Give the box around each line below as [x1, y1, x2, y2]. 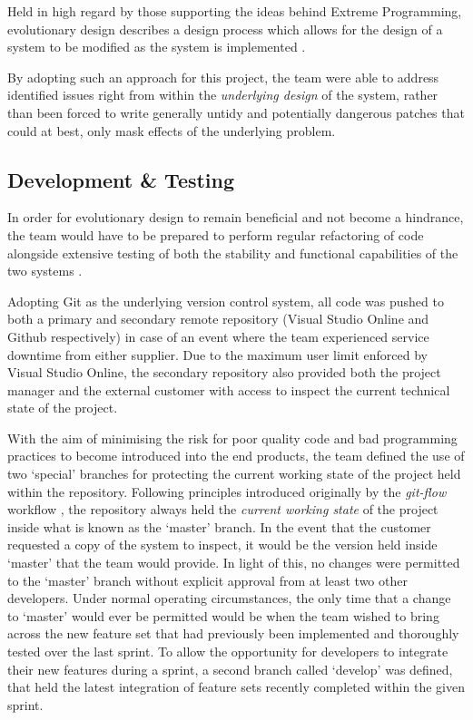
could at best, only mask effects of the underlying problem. [7, 121, 336, 140]
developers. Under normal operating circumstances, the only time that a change [7, 589, 451, 608]
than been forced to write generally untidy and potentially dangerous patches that [7, 102, 465, 122]
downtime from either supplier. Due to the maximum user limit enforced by [7, 345, 428, 364]
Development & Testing [7, 165, 235, 193]
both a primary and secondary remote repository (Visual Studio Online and [7, 309, 429, 328]
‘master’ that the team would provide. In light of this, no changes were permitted [7, 553, 460, 572]
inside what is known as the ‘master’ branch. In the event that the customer [7, 517, 431, 536]
